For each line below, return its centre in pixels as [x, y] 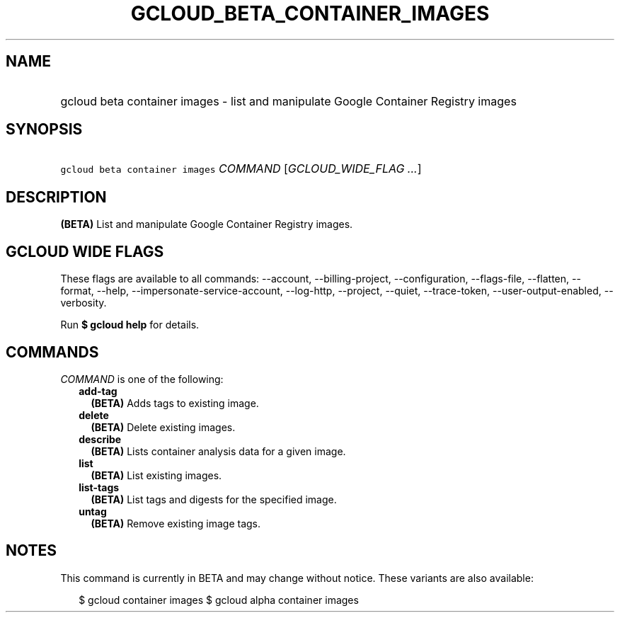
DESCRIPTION [56, 197]
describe [100, 439]
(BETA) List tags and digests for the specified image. [214, 499]
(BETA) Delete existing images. [163, 427]
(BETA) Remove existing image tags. [176, 523]
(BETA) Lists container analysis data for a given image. [218, 451]
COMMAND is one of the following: [142, 379]
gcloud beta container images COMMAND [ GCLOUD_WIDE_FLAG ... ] [241, 169]
